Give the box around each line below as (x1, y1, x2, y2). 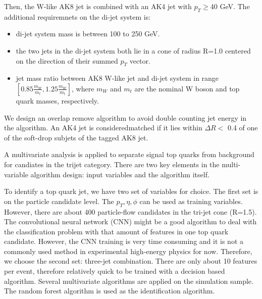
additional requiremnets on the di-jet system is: (4, 11, 151, 22)
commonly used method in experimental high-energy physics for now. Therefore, (4, 245, 252, 256)
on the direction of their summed (16, 55, 118, 66)
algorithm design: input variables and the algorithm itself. (30, 169, 209, 179)
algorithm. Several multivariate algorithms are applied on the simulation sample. (4, 275, 253, 286)
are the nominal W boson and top (134, 83, 240, 93)
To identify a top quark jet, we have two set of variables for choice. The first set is (4, 186, 258, 196)
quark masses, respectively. (16, 95, 99, 106)
